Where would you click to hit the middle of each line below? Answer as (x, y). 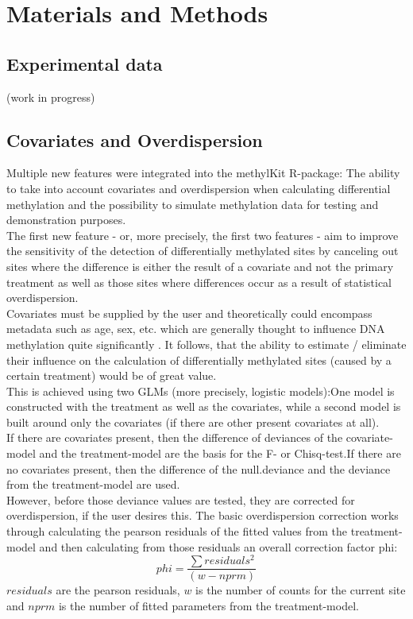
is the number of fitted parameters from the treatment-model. (208, 605)
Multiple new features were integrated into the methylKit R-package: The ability (203, 173)
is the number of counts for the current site (301, 590)
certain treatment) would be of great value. (112, 375)
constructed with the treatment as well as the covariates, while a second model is (204, 406)
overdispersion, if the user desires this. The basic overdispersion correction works (203, 515)
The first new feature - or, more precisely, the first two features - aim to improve (203, 235)
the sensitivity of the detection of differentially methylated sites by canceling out (203, 251)
